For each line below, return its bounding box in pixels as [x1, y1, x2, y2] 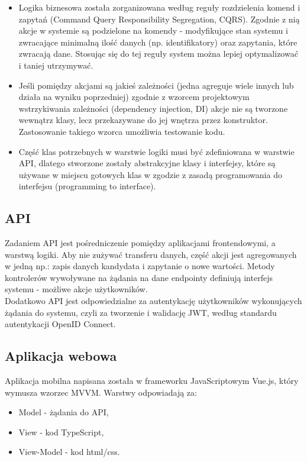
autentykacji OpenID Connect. [5, 318, 116, 330]
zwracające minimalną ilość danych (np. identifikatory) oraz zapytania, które [18, 35, 298, 48]
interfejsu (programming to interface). [18, 180, 156, 192]
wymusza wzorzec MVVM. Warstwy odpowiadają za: [5, 386, 197, 398]
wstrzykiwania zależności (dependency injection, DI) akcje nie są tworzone [18, 102, 288, 114]
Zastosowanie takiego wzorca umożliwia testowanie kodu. [18, 125, 225, 137]
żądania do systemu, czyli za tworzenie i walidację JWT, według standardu [5, 306, 277, 318]
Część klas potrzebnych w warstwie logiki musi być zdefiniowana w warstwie [18, 145, 295, 157]
